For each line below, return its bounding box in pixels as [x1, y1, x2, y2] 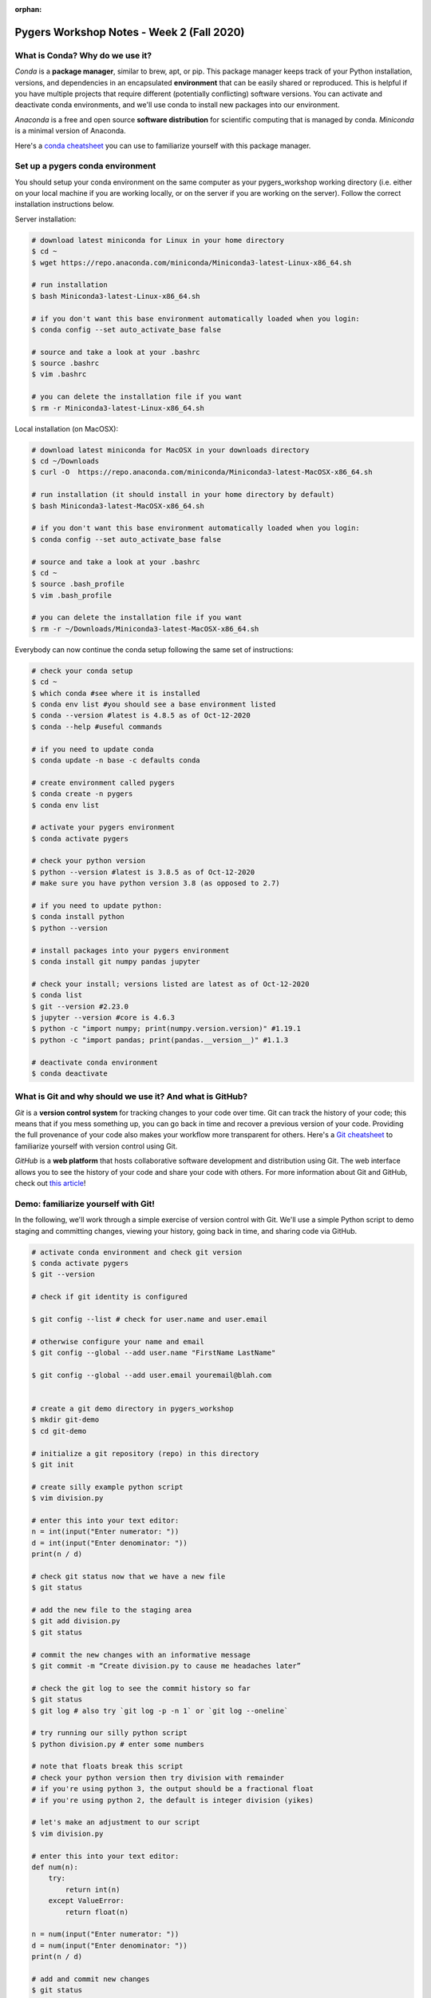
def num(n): [31, 1862, 79, 1872]
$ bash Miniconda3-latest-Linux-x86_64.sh [31, 292, 200, 300]
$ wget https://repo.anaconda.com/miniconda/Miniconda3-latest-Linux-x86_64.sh [31, 258, 352, 267]
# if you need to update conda [31, 744, 155, 754]
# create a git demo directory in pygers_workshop [31, 1403, 235, 1413]
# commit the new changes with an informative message [31, 1650, 251, 1659]
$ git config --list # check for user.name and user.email [31, 1315, 267, 1323]
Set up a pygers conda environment [14, 161, 156, 172]
